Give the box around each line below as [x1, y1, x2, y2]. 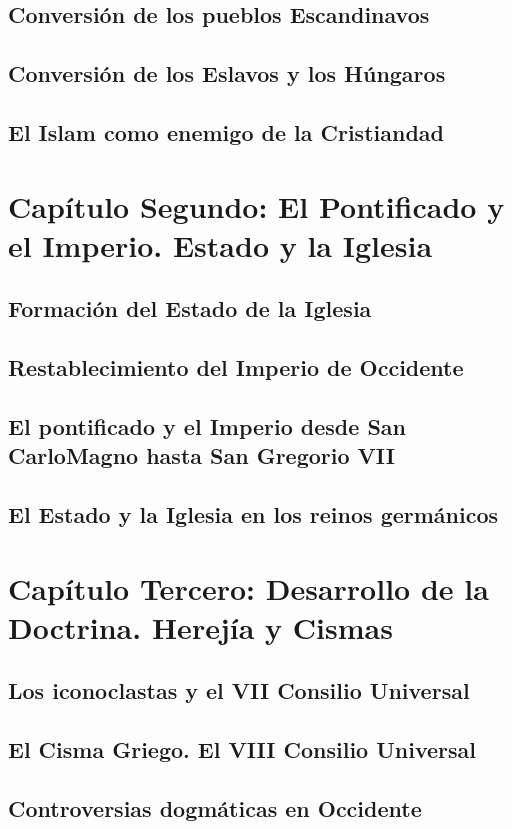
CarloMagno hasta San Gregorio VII [8, 440, 395, 471]
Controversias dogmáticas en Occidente [8, 792, 422, 823]
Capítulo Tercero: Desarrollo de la [8, 567, 489, 608]
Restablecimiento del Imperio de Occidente [8, 352, 464, 383]
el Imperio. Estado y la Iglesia [8, 224, 433, 265]
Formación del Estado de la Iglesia [8, 293, 372, 324]
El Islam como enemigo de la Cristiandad [8, 116, 444, 147]
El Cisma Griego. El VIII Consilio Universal [8, 734, 476, 765]
